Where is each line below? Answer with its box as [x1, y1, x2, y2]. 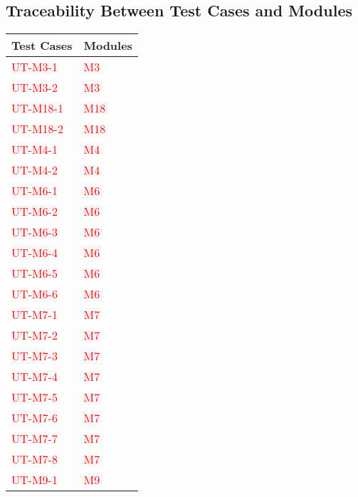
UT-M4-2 [11, 162, 58, 179]
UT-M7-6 [11, 409, 58, 427]
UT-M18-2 [11, 120, 63, 137]
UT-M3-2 [11, 79, 58, 96]
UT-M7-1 [11, 306, 58, 323]
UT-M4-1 [11, 141, 58, 158]
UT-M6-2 [11, 203, 58, 220]
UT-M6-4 [11, 244, 58, 261]
